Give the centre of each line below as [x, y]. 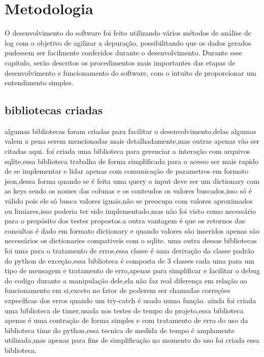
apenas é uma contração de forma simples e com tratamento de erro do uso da [126, 320]
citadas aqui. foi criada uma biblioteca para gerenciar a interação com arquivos [127, 151]
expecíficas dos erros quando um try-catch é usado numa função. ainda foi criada [130, 300]
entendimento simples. [39, 83]
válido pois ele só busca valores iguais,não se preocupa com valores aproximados [129, 201]
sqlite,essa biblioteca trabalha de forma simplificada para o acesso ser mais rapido [132, 161]
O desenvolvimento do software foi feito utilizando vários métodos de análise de [128, 33]
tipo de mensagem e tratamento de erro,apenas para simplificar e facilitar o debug [132, 270]
